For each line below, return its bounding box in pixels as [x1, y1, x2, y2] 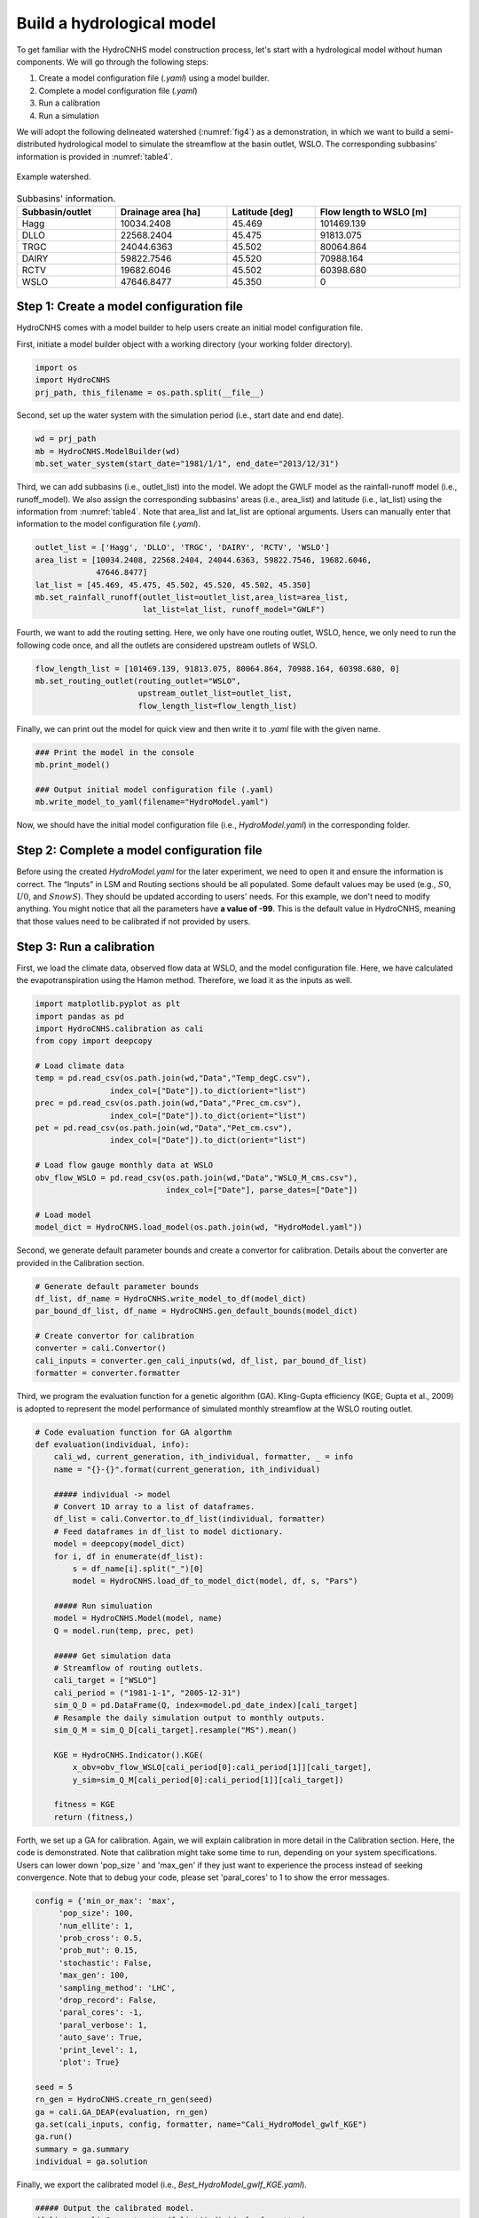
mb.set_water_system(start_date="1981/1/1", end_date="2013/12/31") [35, 459, 340, 469]
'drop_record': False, [58, 1995, 157, 2005]
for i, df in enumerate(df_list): [53, 1551, 204, 1561]
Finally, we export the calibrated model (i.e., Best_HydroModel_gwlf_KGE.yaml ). [16, 2179, 308, 2190]
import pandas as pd [35, 1011, 124, 1021]
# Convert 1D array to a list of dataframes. [53, 1501, 255, 1512]
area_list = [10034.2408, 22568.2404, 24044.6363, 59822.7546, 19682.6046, [35, 554, 373, 565]
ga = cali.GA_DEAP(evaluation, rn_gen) [35, 2107, 208, 2117]
